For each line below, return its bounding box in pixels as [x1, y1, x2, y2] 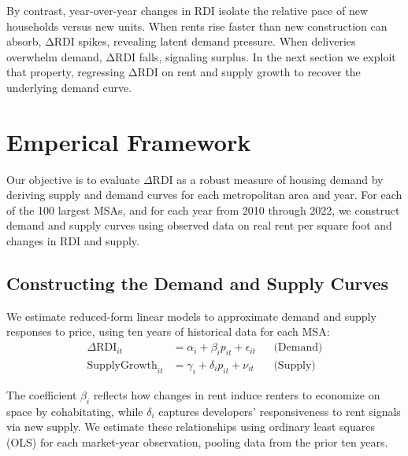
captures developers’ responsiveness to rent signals [158, 403, 401, 419]
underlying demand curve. [6, 79, 132, 95]
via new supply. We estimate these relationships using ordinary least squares [6, 418, 375, 435]
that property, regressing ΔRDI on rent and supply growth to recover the [6, 64, 361, 80]
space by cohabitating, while [6, 403, 143, 419]
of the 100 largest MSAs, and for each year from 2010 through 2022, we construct [6, 201, 400, 218]
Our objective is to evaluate [6, 171, 140, 187]
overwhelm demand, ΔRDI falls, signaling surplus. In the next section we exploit [6, 48, 396, 64]
